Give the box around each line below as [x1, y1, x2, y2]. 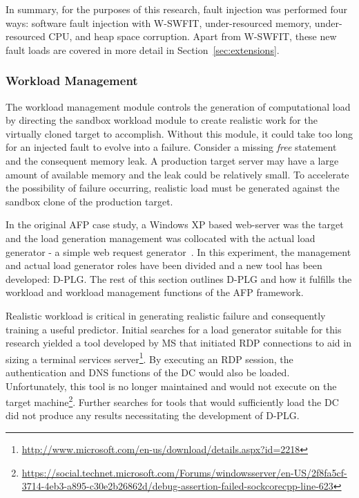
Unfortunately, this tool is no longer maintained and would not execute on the [6, 378, 337, 393]
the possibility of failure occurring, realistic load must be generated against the [6, 181, 340, 195]
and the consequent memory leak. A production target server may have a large [6, 153, 339, 167]
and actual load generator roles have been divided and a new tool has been [6, 258, 322, 273]
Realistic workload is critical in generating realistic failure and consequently [6, 308, 326, 322]
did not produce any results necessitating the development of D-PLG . [6, 408, 300, 423]
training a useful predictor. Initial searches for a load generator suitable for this [6, 322, 342, 336]
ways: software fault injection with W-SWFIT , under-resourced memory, [6, 15, 312, 30]
